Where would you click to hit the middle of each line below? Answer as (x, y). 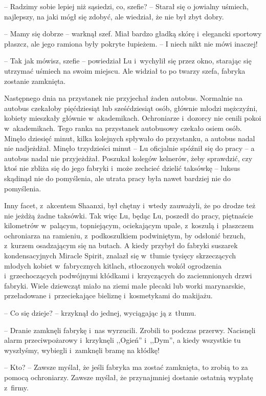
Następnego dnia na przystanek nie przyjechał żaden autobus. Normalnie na (123, 98)
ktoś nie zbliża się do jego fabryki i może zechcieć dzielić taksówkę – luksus (122, 168)
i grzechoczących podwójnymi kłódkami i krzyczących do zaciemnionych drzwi (128, 276)
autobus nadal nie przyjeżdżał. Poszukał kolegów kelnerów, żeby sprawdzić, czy (128, 158)
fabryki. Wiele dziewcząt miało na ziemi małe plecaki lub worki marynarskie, (125, 285)
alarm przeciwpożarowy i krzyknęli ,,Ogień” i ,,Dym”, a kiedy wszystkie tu (123, 340)
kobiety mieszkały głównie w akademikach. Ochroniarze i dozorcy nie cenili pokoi (133, 118)
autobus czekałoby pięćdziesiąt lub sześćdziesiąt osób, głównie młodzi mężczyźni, (131, 108)
